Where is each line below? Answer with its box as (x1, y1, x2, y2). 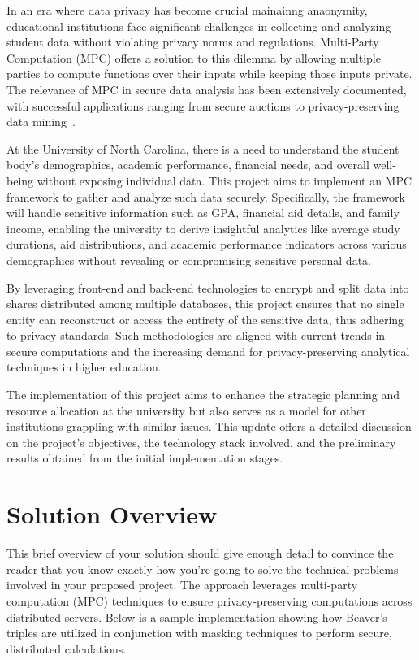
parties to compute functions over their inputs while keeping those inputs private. (6, 65, 413, 82)
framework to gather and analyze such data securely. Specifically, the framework (6, 188, 405, 205)
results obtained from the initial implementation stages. (6, 449, 283, 467)
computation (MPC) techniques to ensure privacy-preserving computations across (6, 592, 413, 609)
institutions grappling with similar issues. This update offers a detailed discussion (6, 418, 412, 435)
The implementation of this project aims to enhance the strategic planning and (6, 386, 400, 403)
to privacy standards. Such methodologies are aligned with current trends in (6, 327, 386, 344)
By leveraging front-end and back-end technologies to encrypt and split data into (6, 279, 409, 296)
